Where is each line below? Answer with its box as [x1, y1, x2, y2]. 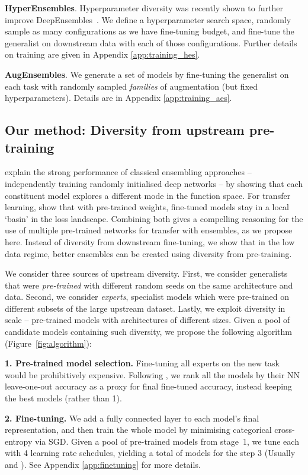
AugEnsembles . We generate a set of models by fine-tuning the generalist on [5, 68, 289, 80]
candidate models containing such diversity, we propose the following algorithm [5, 325, 292, 338]
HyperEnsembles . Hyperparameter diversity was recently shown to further [5, 2, 283, 14]
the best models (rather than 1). [5, 392, 122, 404]
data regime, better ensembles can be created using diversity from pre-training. [5, 247, 292, 259]
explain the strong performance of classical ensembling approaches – [5, 166, 252, 178]
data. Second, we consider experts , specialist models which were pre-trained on [5, 290, 290, 303]
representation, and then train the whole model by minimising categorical [5, 423, 272, 436]
